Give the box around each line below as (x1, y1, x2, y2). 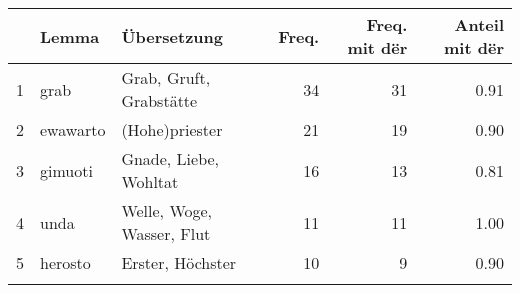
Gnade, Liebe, (121, 147, 220, 170)
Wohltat (121, 170, 179, 193)
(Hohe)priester (121, 118, 223, 141)
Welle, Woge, (121, 199, 213, 222)
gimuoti (40, 158, 93, 182)
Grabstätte (121, 89, 198, 112)
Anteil (454, 13, 504, 36)
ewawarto (40, 118, 106, 141)
